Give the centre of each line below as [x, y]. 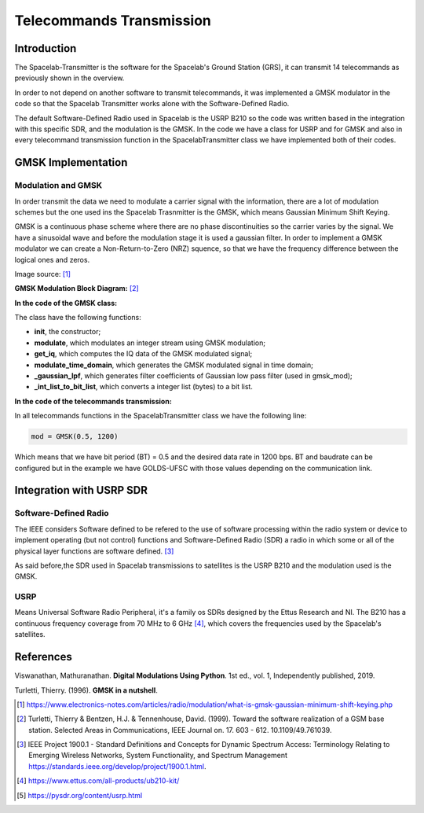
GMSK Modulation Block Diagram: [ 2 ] [77, 289]
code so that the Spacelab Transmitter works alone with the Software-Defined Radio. [152, 104]
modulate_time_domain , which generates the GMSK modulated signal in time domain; [174, 365]
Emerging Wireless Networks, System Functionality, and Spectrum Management [158, 756]
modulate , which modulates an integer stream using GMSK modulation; [150, 343]
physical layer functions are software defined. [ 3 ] [94, 551]
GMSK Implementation [71, 162]
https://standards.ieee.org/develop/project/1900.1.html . [118, 766]
